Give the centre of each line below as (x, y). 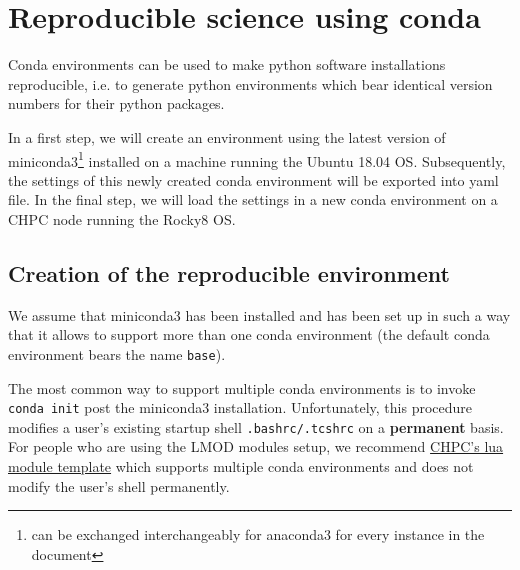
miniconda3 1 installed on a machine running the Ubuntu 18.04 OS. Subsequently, (257, 159)
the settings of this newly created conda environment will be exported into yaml (253, 179)
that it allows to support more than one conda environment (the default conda (249, 334)
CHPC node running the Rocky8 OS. (122, 218)
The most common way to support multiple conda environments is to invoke (242, 387)
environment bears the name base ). (117, 353)
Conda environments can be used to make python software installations (227, 64)
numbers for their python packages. (116, 103)
